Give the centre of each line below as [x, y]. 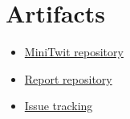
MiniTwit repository [74, 52]
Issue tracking [59, 106]
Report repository [68, 78]
